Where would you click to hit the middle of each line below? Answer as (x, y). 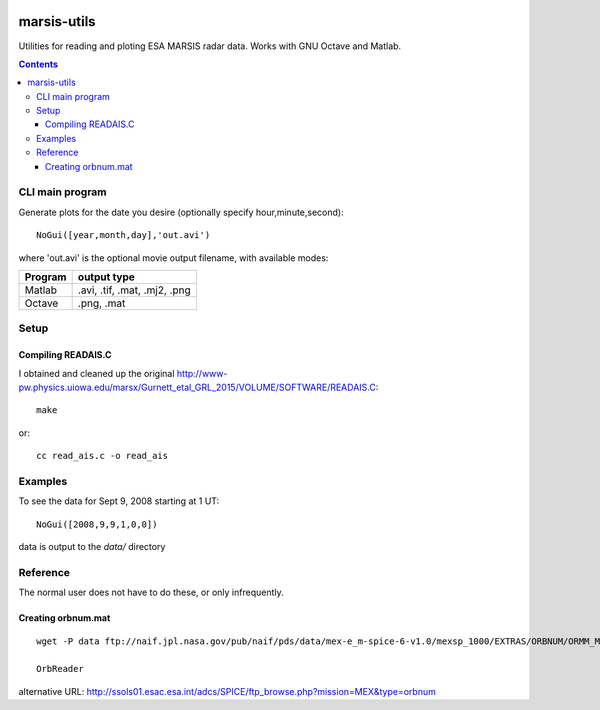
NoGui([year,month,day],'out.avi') (123, 235)
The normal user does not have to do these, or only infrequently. (151, 592)
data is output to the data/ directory (92, 546)
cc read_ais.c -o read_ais (102, 456)
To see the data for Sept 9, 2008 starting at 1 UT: (119, 501)
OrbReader (60, 669)
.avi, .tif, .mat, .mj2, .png (134, 290)
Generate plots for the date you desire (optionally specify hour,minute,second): (181, 212)
